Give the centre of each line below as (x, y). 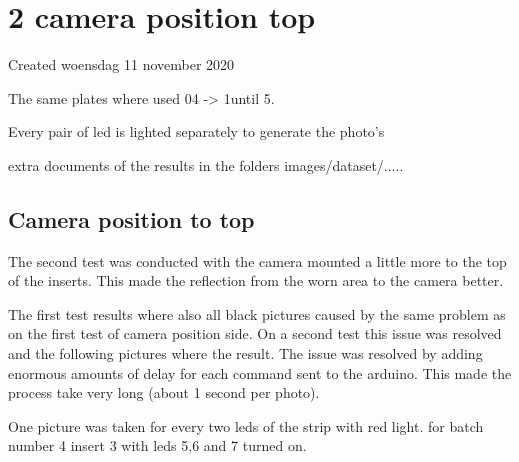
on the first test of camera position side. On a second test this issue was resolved (255, 333)
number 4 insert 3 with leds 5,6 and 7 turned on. (157, 445)
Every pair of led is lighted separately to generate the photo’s (196, 131)
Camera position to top (131, 218)
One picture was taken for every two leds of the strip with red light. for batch (246, 425)
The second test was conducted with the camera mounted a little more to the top (257, 260)
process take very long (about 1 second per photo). (164, 392)
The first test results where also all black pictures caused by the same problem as (257, 313)
